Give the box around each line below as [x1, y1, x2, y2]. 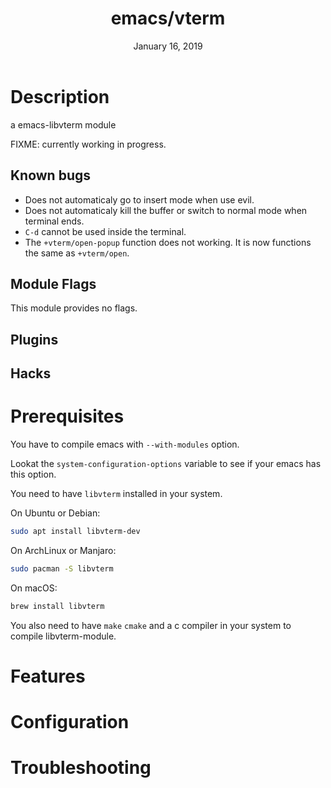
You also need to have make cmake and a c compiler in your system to [10, 619, 292, 631]
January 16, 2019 [133, 40, 203, 52]
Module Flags [10, 275, 97, 292]
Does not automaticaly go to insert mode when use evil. [24, 193, 255, 206]
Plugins [10, 331, 59, 348]
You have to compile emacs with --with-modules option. [10, 438, 240, 451]
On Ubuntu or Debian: [10, 507, 101, 519]
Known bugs [10, 167, 92, 184]
